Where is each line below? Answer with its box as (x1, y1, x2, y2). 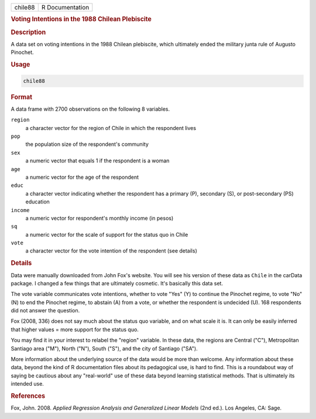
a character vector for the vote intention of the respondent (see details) (25, 247, 197, 254)
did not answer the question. (11, 307, 80, 314)
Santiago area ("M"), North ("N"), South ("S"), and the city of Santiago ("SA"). (11, 345, 198, 352)
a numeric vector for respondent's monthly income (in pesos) (25, 214, 174, 222)
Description (11, 28, 46, 36)
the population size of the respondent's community (25, 141, 149, 148)
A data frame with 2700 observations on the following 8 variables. (11, 105, 170, 113)
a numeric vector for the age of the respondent (25, 173, 139, 180)
